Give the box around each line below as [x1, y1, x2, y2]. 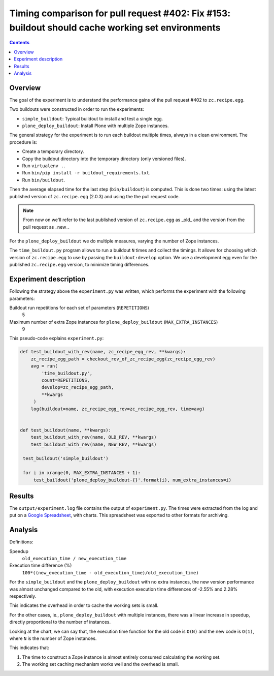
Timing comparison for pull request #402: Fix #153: [9, 8, 231, 19]
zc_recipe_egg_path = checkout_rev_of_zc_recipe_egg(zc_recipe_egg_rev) [30, 356, 216, 362]
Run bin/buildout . [22, 177, 65, 183]
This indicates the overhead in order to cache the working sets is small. [9, 602, 159, 608]
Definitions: [9, 539, 33, 545]
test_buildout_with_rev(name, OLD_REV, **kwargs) [30, 435, 157, 440]
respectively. [9, 593, 37, 599]
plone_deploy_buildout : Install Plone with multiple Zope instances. [22, 122, 169, 129]
